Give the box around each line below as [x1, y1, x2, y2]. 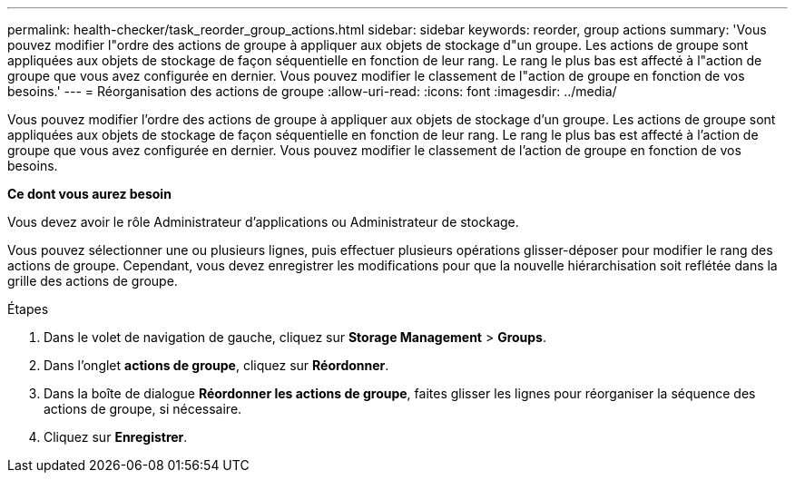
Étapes [7, 301, 49, 317]
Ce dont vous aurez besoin [7, 186, 172, 201]
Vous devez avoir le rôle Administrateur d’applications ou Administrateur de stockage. [7, 214, 519, 230]
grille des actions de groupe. [7, 273, 178, 289]
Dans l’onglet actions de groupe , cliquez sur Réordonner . [44, 358, 389, 373]
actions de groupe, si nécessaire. [44, 401, 242, 416]
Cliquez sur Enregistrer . [44, 429, 188, 445]
